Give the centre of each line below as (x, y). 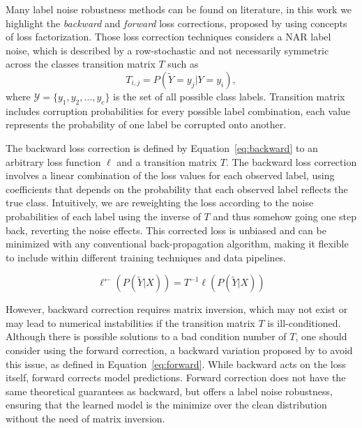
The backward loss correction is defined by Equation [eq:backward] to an (162, 147)
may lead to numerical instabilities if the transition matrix (130, 322)
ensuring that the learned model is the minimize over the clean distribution (166, 405)
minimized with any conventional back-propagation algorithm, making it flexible (177, 244)
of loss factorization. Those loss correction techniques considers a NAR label (168, 37)
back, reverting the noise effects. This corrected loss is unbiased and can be (166, 230)
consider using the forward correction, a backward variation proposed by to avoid (179, 350)
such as (183, 64)
